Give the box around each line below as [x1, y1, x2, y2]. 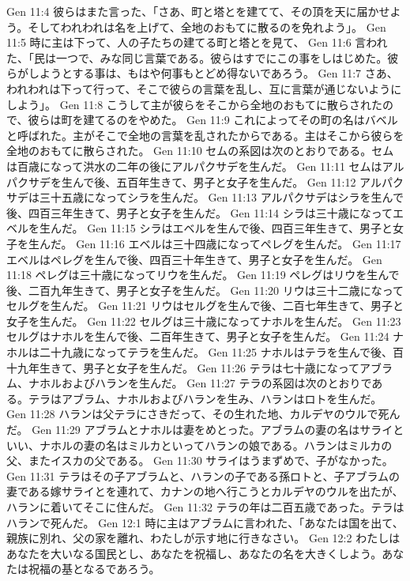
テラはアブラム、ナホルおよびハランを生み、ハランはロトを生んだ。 [28, 390, 382, 406]
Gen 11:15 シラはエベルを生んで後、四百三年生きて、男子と [87, 220, 393, 236]
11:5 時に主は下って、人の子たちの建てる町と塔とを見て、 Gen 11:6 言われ [6, 34, 388, 51]
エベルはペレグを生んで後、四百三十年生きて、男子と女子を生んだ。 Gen [6, 251, 382, 267]
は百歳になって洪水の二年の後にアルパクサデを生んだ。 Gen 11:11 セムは [6, 157, 382, 174]
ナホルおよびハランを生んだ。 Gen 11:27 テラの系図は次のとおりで [28, 375, 372, 391]
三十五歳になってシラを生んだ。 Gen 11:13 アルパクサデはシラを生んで [39, 189, 404, 206]
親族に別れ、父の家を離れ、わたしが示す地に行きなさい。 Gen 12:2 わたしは [6, 530, 401, 546]
